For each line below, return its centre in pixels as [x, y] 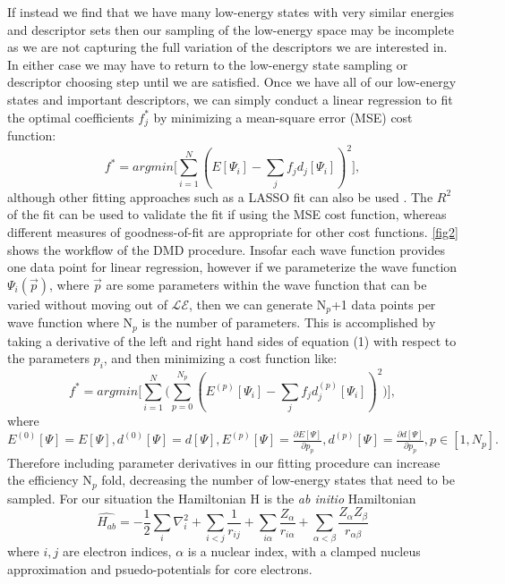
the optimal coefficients [71, 117]
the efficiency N [50, 480]
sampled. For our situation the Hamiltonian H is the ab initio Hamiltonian [212, 498]
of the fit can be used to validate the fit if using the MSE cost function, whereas [227, 214]
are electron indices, [117, 551]
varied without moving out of [87, 304]
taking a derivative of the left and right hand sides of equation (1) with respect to [232, 340]
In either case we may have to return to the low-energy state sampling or [208, 64]
